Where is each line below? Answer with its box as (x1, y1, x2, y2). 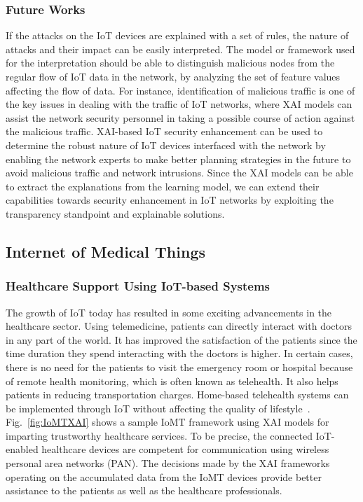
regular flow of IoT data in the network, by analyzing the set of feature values (6, 69, 341, 83)
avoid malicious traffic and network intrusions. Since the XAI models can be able (6, 165, 353, 180)
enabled (6, 442, 39, 456)
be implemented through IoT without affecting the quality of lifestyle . (6, 400, 310, 415)
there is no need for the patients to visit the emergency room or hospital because (6, 359, 353, 374)
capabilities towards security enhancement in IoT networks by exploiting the (6, 193, 334, 207)
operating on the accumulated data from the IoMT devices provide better (6, 469, 322, 484)
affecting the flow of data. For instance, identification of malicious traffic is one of (6, 83, 355, 97)
